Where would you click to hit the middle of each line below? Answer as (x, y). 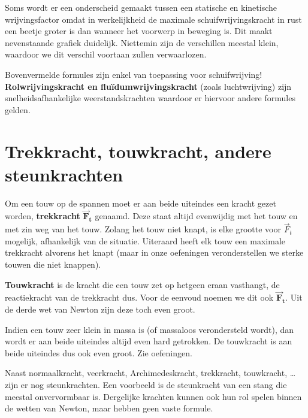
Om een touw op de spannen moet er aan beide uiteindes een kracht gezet (141, 203)
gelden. (18, 109)
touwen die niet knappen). (53, 264)
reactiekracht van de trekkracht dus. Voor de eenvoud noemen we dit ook (139, 297)
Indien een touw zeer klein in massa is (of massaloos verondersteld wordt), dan (150, 329)
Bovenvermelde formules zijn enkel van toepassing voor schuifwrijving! (134, 74)
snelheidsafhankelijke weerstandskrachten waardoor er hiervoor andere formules (150, 98)
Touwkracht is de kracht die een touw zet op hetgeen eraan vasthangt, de (142, 284)
